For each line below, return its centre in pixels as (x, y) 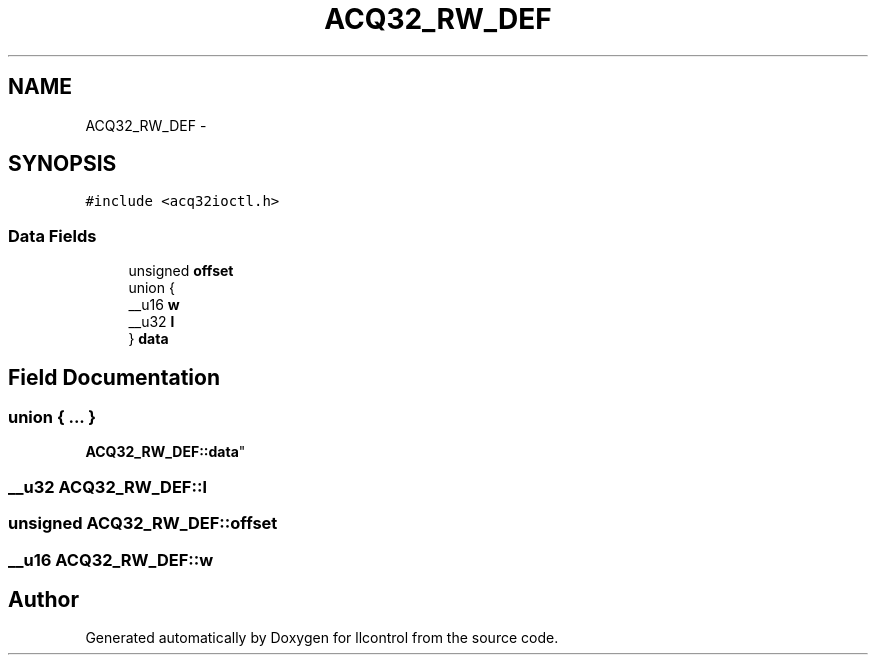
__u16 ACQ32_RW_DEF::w (111, 559)
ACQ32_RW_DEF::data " (165, 452)
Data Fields (52, 235)
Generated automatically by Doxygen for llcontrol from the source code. (322, 638)
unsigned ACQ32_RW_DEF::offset (143, 523)
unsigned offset (181, 271)
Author (43, 599)
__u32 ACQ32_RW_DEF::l (107, 486)
